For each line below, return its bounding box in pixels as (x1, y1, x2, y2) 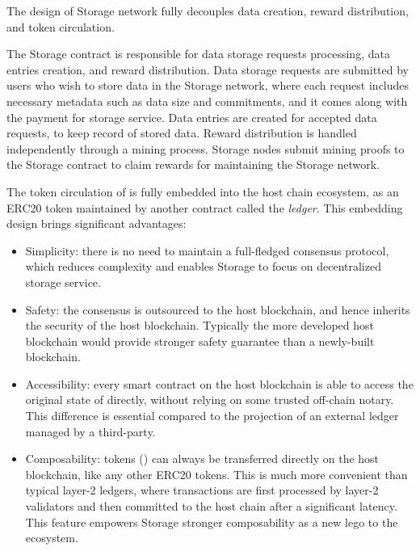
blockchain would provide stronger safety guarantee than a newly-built (25, 332, 375, 349)
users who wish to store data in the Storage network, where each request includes (6, 77, 409, 94)
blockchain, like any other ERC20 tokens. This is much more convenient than (25, 465, 408, 482)
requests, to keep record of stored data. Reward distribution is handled (6, 124, 357, 141)
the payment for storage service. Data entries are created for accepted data (6, 108, 377, 125)
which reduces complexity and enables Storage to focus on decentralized (25, 258, 381, 275)
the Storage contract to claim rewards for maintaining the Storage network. (6, 156, 380, 173)
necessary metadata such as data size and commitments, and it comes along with (6, 92, 408, 109)
